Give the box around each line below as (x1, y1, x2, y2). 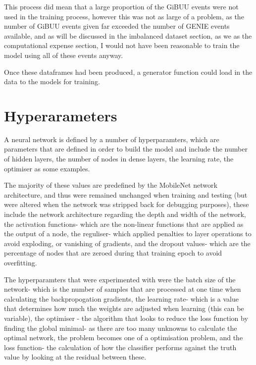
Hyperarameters (4, 105, 117, 125)
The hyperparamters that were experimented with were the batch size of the (4, 274, 236, 284)
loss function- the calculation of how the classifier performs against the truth (4, 342, 237, 352)
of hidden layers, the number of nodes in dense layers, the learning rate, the (4, 154, 234, 164)
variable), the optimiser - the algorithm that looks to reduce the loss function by (4, 313, 248, 323)
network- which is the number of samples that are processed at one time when (4, 284, 241, 294)
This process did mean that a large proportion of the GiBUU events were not (4, 1, 239, 11)
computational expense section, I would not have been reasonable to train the (4, 40, 240, 51)
